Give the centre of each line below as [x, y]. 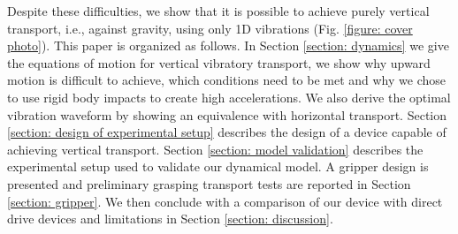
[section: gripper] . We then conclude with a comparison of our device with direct [225, 201]
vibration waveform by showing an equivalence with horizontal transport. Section [227, 114]
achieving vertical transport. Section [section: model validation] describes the [215, 149]
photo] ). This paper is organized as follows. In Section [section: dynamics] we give [228, 45]
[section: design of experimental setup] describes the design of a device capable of [227, 132]
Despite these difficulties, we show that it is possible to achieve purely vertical [218, 11]
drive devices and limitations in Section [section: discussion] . [170, 219]
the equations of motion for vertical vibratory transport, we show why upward [219, 62]
